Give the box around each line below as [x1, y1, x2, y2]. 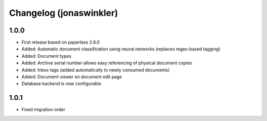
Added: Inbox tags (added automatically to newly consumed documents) [21, 67, 170, 73]
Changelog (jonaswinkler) [9, 7, 118, 18]
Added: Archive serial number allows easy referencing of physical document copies [21, 60, 192, 66]
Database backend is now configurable [21, 81, 101, 86]
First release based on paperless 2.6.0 [21, 40, 100, 45]
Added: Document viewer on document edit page [21, 74, 122, 80]
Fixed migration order [21, 107, 66, 113]
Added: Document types [21, 53, 72, 59]
